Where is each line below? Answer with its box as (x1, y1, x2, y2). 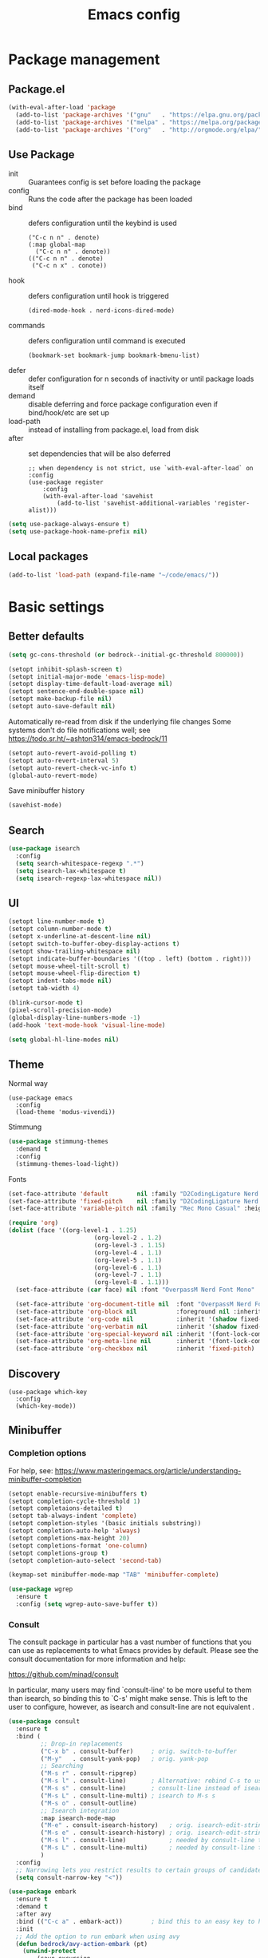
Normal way (8, 1079, 48, 1088)
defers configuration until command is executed (28, 336, 186, 346)
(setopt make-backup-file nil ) (8, 695, 112, 704)
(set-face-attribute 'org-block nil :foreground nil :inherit (15, 1307, 262, 1315)
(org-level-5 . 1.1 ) (93, 1256, 162, 1264)
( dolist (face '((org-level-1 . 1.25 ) (8, 1227, 137, 1235)
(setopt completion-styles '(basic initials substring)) (8, 1520, 202, 1528)
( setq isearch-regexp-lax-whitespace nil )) (15, 874, 162, 882)
